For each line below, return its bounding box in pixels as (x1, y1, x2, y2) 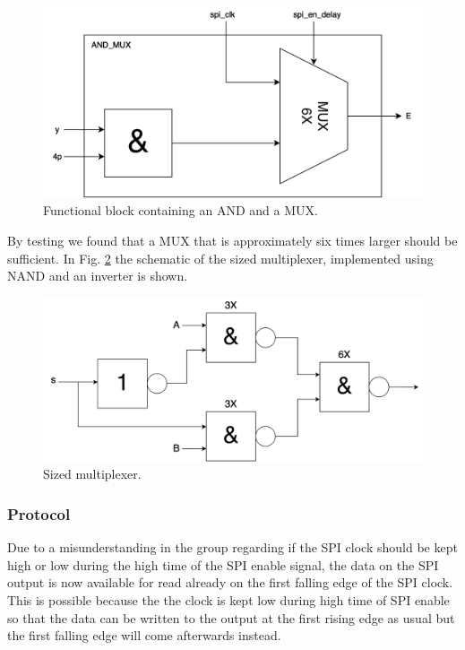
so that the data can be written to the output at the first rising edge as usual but (7, 608, 455, 627)
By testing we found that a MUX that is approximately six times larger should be (7, 231, 458, 250)
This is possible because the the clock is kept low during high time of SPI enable (7, 591, 450, 609)
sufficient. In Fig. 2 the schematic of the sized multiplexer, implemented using (7, 248, 434, 267)
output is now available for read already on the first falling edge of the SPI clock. (7, 573, 453, 592)
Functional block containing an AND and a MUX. (43, 201, 318, 220)
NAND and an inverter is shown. (7, 266, 188, 285)
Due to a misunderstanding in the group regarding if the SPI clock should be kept (7, 538, 458, 557)
